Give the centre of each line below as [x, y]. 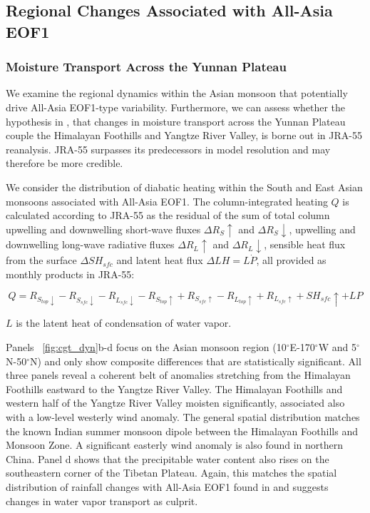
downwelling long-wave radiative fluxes [90, 244]
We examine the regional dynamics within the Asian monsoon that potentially [177, 93]
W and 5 [337, 347]
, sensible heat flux [305, 244]
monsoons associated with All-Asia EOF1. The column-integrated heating [167, 201]
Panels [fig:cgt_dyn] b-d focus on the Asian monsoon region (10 [146, 347]
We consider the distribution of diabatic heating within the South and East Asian [184, 187]
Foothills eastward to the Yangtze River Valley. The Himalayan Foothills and [174, 388]
